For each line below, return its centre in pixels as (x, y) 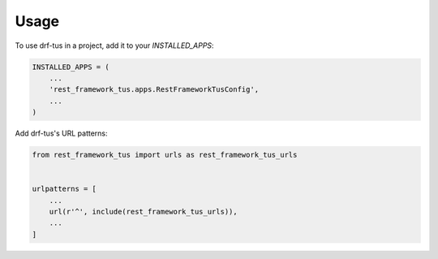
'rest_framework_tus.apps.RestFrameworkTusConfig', (154, 90)
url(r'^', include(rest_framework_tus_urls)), (144, 212)
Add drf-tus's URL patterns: (62, 133)
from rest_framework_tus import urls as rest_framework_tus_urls (165, 155)
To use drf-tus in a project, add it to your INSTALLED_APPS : (114, 45)
